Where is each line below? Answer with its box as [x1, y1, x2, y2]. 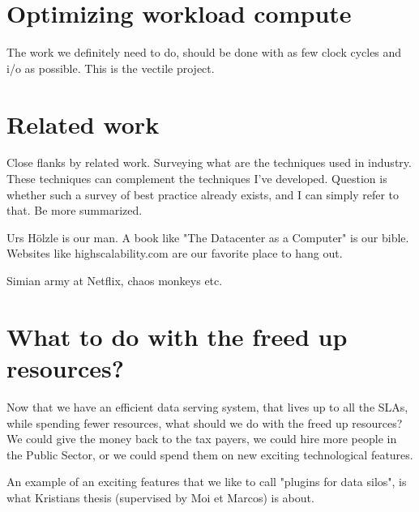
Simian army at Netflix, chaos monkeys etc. [6, 272, 223, 288]
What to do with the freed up [6, 319, 348, 352]
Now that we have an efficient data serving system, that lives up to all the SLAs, [6, 398, 408, 415]
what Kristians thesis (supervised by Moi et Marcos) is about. [6, 489, 314, 506]
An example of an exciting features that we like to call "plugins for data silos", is [6, 473, 407, 490]
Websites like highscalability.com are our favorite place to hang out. [6, 245, 343, 262]
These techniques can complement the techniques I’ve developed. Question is [6, 170, 387, 187]
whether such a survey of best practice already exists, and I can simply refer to [6, 186, 400, 203]
